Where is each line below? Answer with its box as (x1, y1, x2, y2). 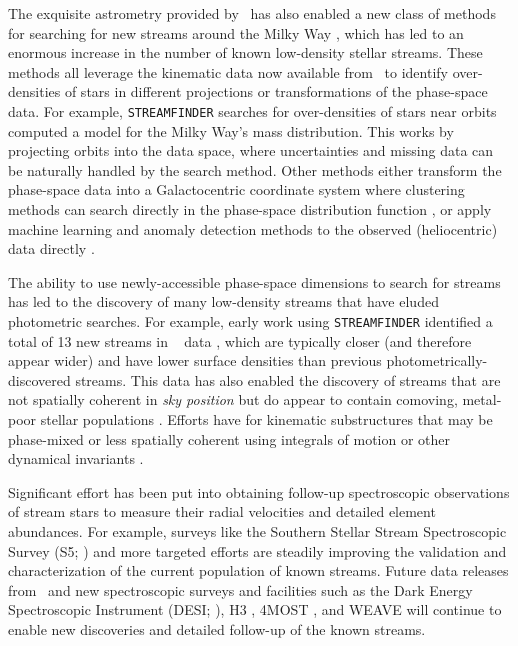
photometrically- (386, 350, 488, 371)
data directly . (8, 238, 95, 259)
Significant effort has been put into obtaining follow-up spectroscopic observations (8, 481, 510, 502)
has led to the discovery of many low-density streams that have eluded (8, 291, 439, 312)
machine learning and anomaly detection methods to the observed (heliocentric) (8, 218, 498, 239)
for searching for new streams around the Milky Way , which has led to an (8, 22, 464, 43)
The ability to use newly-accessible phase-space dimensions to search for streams (8, 271, 501, 292)
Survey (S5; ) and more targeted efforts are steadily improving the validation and (8, 540, 507, 561)
